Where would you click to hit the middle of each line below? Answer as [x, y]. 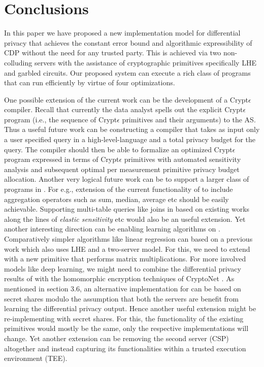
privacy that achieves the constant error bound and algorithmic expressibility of [128, 42]
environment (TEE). [36, 358]
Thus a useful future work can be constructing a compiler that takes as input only [132, 129]
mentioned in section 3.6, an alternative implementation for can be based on [123, 288]
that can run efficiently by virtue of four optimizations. [90, 82]
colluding [18, 62]
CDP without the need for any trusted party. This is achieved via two [113, 53]
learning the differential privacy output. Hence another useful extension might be [130, 308]
